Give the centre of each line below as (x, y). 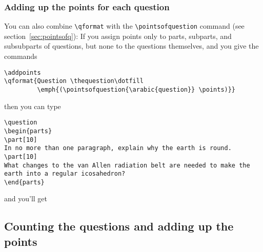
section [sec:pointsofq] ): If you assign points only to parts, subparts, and (118, 36)
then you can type (33, 106)
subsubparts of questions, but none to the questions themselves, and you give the (131, 46)
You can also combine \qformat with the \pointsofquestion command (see (124, 26)
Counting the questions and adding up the (119, 226)
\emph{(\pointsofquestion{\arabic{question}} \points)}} (136, 89)
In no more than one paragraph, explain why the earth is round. (118, 148)
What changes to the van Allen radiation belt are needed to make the (127, 165)
